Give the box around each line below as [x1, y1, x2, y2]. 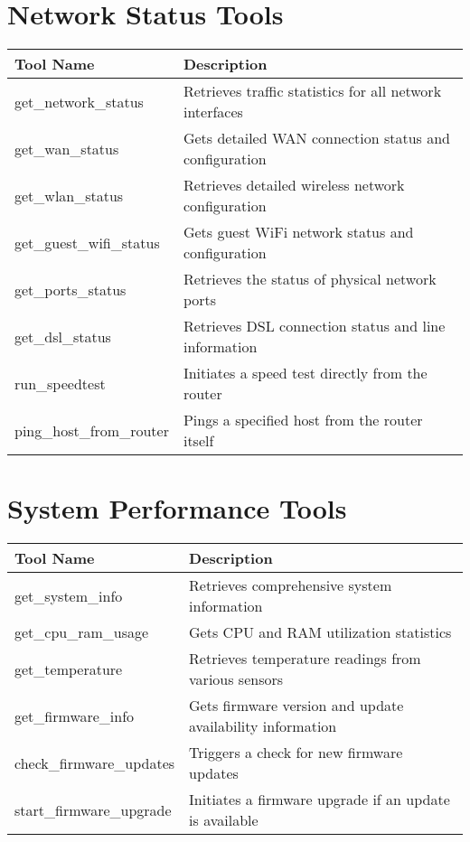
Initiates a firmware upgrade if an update [189, 789, 450, 810]
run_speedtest [14, 372, 106, 394]
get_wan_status [14, 137, 119, 159]
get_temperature [14, 658, 123, 679]
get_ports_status [14, 278, 127, 300]
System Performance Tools [7, 490, 347, 527]
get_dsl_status [14, 325, 111, 347]
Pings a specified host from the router [183, 409, 423, 431]
